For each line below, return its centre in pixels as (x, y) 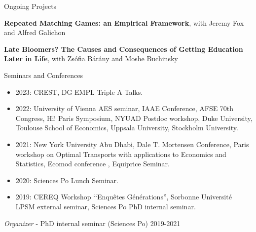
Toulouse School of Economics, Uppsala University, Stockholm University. (127, 128)
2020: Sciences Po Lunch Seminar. (67, 180)
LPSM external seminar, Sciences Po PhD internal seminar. (106, 206)
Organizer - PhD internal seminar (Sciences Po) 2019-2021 (92, 223)
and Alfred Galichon (35, 32)
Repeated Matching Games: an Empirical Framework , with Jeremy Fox (124, 22)
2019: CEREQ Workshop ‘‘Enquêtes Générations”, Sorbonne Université (124, 197)
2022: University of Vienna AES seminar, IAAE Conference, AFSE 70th (125, 108)
